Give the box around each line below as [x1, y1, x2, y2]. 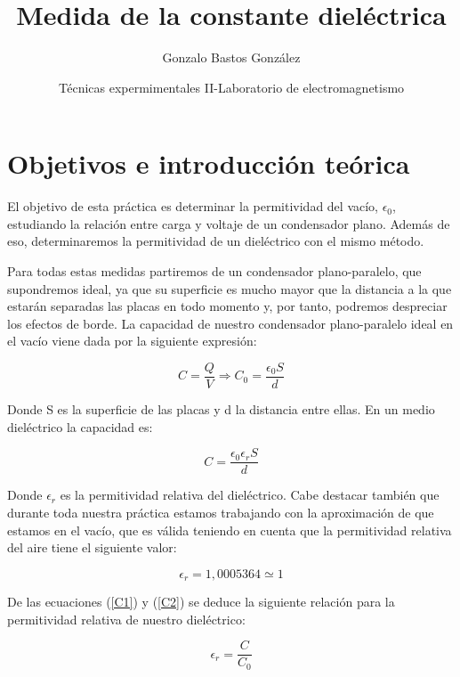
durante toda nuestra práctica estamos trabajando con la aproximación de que [7, 502, 434, 521]
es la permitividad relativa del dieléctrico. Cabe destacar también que [60, 485, 440, 504]
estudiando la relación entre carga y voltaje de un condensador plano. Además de [7, 214, 450, 232]
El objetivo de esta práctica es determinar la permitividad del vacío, [7, 197, 379, 216]
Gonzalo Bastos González [162, 48, 301, 67]
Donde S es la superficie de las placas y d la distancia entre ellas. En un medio [7, 400, 435, 419]
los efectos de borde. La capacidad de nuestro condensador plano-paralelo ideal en [7, 314, 454, 332]
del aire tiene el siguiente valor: [7, 538, 177, 557]
